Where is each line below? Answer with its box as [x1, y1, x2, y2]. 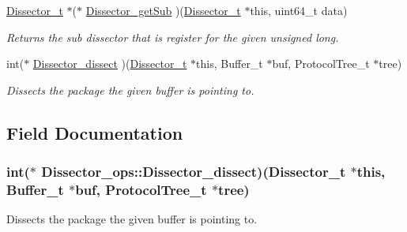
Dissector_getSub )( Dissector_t [85, 2, 241, 18]
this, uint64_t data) [250, 2, 348, 18]
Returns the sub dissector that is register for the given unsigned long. [6, 28, 339, 45]
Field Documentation [6, 120, 183, 144]
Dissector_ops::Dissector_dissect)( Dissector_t [41, 162, 346, 181]
